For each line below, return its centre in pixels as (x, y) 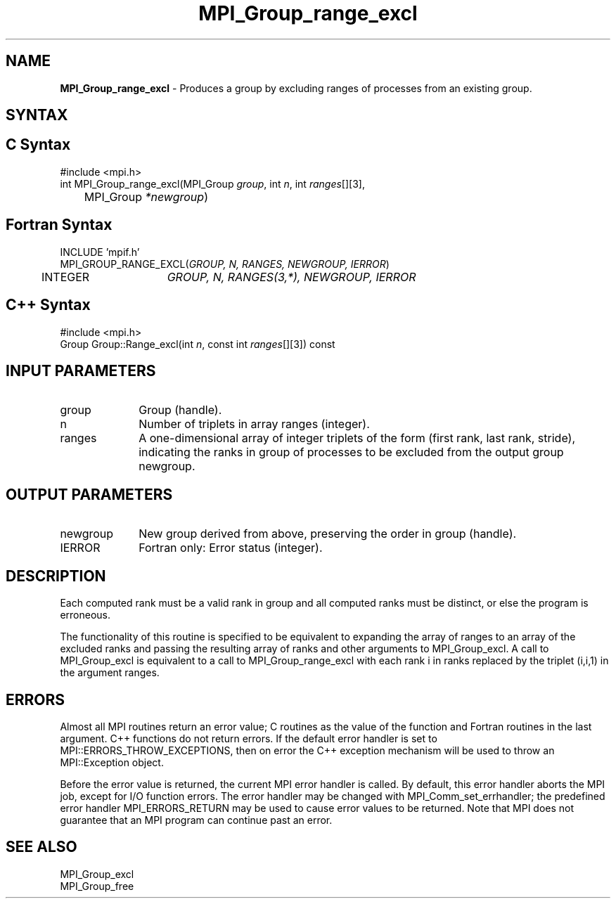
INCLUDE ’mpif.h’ (100, 252)
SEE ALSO (41, 847)
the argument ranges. (110, 673)
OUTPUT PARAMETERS (89, 494)
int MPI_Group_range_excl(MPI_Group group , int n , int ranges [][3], (212, 183)
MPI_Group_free (97, 886)
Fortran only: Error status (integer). (231, 548)
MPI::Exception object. (112, 762)
